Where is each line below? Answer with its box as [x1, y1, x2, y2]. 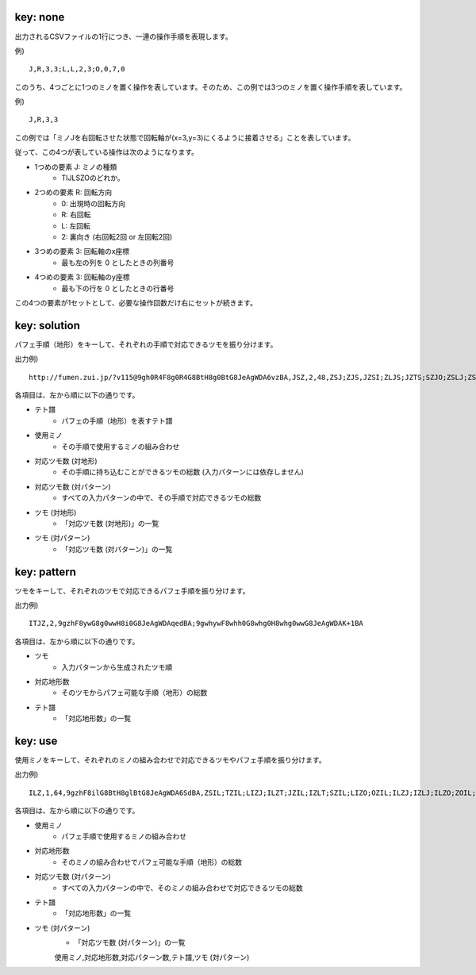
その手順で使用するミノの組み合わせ [61, 441, 180, 451]
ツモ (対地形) [34, 508, 77, 517]
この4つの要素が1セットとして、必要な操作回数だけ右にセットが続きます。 [14, 297, 258, 307]
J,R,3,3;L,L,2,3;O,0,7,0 [29, 64, 125, 74]
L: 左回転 [61, 221, 90, 230]
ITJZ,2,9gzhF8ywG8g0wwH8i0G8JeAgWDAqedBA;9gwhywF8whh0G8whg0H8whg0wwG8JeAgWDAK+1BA [29, 619, 364, 628]
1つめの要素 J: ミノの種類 [34, 162, 117, 171]
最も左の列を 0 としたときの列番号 [61, 258, 175, 267]
